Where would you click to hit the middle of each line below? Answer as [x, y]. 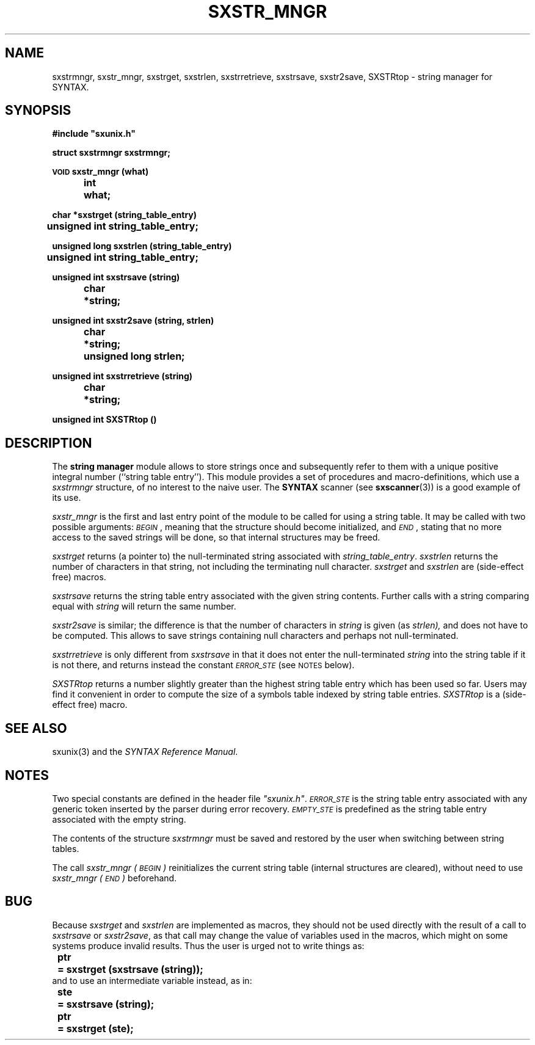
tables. [66, 848]
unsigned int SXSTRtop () [104, 420]
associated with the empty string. [119, 819]
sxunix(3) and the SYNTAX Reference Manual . [145, 752]
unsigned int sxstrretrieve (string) [122, 376]
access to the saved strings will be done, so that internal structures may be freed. [216, 537]
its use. [67, 498]
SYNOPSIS [38, 111]
